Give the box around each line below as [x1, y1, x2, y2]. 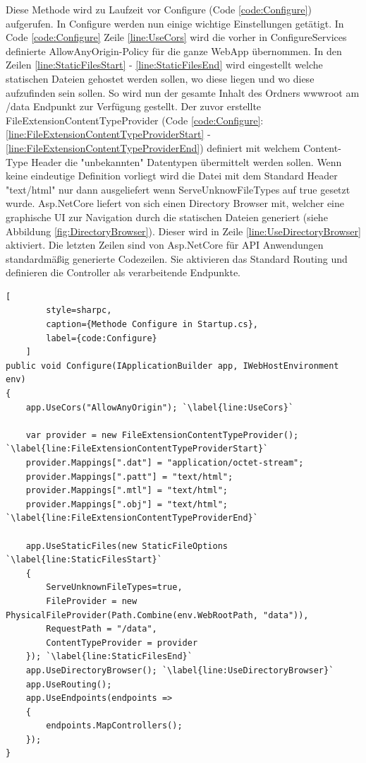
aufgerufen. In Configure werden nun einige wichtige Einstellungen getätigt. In [6, 16, 344, 30]
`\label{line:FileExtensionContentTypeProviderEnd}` [6, 513, 258, 524]
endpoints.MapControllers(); [46, 721, 183, 731]
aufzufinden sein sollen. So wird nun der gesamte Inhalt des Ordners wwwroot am [6, 85, 360, 100]
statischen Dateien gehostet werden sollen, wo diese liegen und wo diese [6, 71, 315, 85]
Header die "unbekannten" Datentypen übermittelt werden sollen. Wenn [31, 154, 342, 169]
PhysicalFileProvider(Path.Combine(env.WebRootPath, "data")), [6, 610, 309, 620]
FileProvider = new [46, 596, 138, 606]
